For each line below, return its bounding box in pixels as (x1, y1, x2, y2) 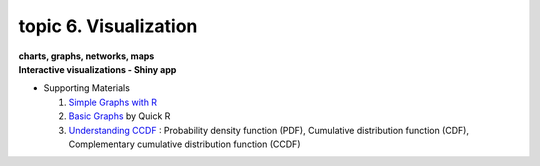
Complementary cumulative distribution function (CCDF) (68, 138, 301, 150)
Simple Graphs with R (68, 96, 158, 108)
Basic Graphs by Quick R (68, 110, 171, 122)
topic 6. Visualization (18, 15, 198, 37)
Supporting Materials (43, 82, 130, 94)
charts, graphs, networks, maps (18, 50, 155, 62)
